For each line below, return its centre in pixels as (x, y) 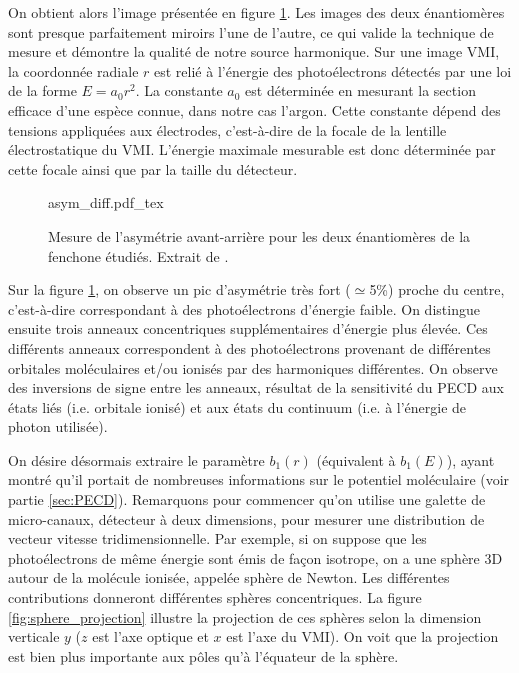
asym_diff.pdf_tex (106, 202)
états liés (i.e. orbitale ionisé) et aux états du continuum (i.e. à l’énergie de (237, 406)
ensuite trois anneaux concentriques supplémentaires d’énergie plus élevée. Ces (248, 328)
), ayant (470, 459)
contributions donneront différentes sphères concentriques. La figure (215, 597)
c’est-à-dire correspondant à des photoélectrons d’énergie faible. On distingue (244, 308)
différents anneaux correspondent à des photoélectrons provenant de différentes (249, 347)
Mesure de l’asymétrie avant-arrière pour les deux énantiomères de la (259, 235)
